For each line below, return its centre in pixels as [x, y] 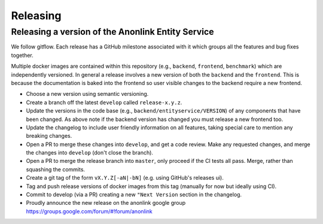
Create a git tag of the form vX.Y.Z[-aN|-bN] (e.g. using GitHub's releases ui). [125, 178]
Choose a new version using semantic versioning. [87, 94]
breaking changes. [49, 136]
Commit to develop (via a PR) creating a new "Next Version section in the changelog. [134, 195]
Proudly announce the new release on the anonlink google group [106, 203]
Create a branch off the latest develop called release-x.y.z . [104, 102]
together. [22, 55]
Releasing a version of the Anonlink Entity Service [112, 32]
